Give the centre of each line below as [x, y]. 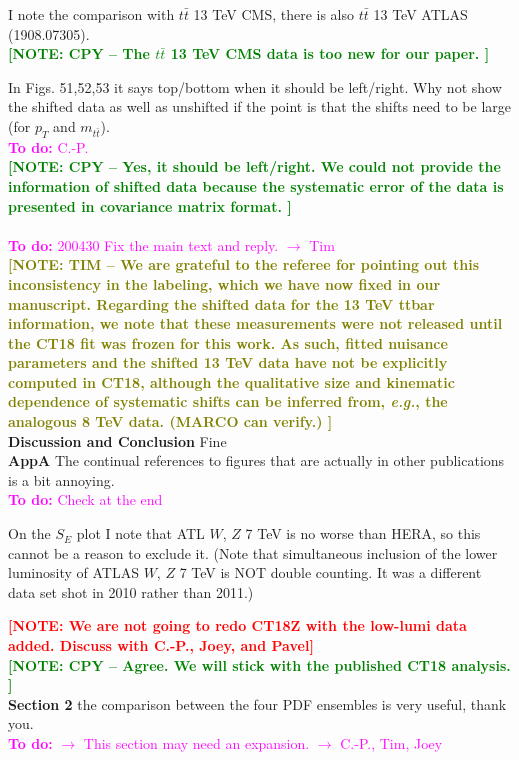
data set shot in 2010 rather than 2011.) [131, 591]
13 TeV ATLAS [420, 14]
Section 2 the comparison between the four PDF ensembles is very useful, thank [257, 703]
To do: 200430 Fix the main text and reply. [143, 244]
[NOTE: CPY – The [79, 53]
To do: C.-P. [48, 146]
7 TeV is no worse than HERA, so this [363, 533]
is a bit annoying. [61, 479]
